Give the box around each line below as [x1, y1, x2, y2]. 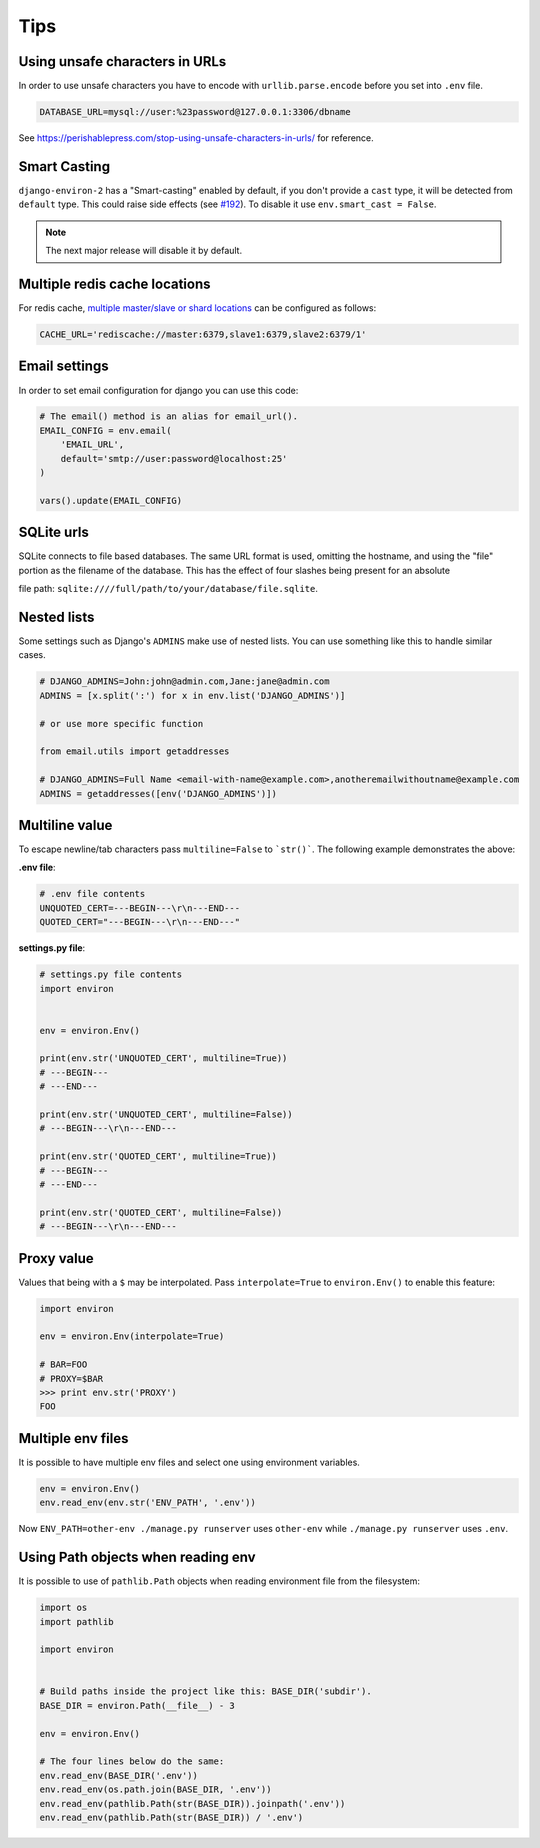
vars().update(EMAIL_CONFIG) [39, 495, 183, 506]
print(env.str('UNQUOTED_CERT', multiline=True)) [39, 1053, 288, 1064]
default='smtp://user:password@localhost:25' [60, 453, 288, 464]
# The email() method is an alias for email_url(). [39, 411, 299, 422]
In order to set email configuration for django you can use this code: [18, 384, 299, 396]
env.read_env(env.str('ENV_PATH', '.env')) [39, 1497, 257, 1509]
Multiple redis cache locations [18, 275, 211, 292]
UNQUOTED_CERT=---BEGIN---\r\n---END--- [39, 902, 240, 914]
